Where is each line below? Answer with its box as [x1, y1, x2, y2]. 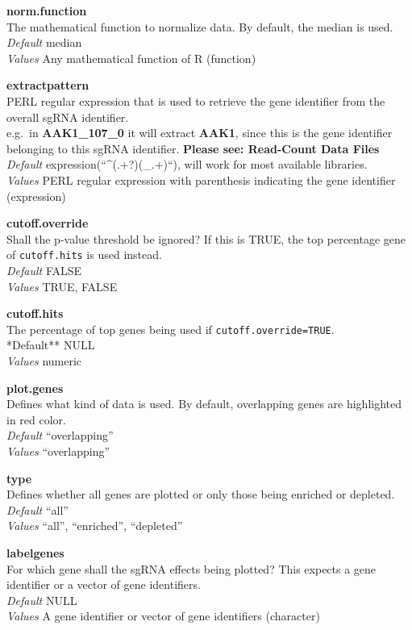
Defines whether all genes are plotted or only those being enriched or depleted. [6, 486, 395, 503]
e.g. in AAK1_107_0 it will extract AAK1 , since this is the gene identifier [6, 124, 393, 141]
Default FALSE [6, 261, 82, 278]
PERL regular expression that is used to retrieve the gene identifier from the [6, 92, 385, 109]
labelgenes [6, 544, 65, 561]
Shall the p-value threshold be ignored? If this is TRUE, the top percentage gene [6, 230, 406, 247]
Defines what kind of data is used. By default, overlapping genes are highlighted [6, 395, 402, 412]
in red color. [6, 411, 66, 428]
